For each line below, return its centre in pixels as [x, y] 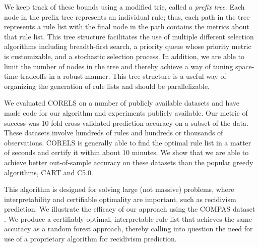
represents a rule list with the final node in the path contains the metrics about [127, 27]
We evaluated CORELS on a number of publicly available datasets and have [122, 103]
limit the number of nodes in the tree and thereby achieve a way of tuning [119, 66]
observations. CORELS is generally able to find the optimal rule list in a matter [128, 142]
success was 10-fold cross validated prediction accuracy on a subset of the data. [126, 122]
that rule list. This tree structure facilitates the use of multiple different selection [129, 36]
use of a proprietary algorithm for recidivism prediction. [90, 239]
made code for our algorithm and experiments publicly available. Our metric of [126, 112]
